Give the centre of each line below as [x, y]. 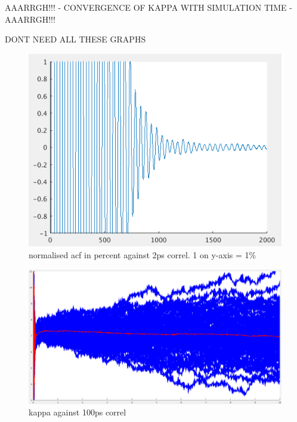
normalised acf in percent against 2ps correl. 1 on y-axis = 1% [143, 254]
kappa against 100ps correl [78, 412]
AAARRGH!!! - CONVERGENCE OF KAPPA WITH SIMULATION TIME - [148, 7]
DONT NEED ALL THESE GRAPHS [75, 39]
